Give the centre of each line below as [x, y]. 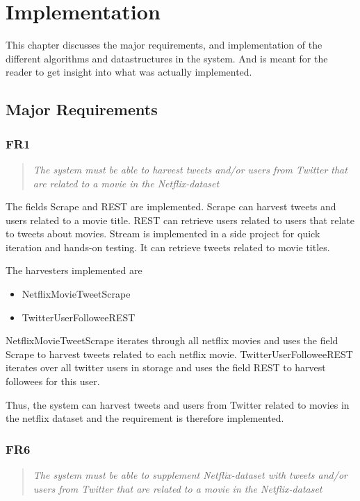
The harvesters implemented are [74, 270]
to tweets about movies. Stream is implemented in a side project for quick [163, 233]
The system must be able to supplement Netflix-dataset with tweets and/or [190, 475]
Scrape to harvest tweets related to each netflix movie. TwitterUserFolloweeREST [179, 354]
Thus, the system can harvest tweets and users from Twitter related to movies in [178, 404]
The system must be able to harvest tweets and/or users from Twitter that [190, 169]
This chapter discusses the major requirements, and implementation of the [164, 45]
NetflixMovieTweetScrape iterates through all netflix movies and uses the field [172, 340]
